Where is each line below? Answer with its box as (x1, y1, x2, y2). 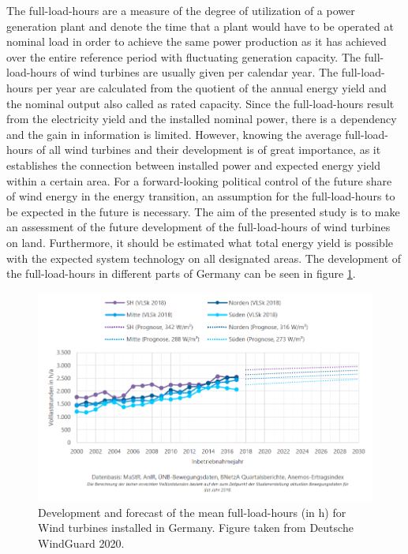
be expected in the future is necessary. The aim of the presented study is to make (6, 203, 400, 219)
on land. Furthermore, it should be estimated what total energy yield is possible (6, 234, 393, 250)
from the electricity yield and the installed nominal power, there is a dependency (6, 110, 397, 127)
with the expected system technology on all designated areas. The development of (6, 249, 402, 266)
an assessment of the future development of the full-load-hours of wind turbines (6, 219, 391, 235)
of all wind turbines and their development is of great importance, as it (36, 141, 381, 158)
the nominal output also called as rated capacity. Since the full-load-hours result (6, 95, 395, 111)
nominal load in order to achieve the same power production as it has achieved (6, 33, 387, 50)
